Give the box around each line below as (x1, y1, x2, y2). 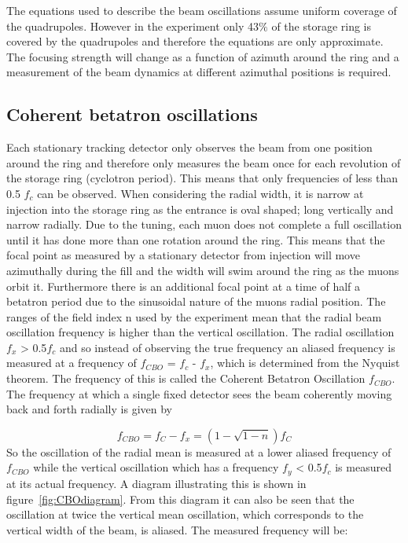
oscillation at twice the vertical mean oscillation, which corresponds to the (6, 506, 364, 523)
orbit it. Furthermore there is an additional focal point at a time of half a (6, 277, 361, 294)
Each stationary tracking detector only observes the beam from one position (6, 139, 373, 156)
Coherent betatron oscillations (6, 102, 258, 127)
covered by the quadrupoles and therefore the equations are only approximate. (6, 33, 384, 50)
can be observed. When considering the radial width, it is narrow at (37, 185, 364, 201)
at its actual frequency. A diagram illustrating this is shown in (6, 475, 307, 491)
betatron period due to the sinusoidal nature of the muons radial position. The (6, 293, 386, 310)
